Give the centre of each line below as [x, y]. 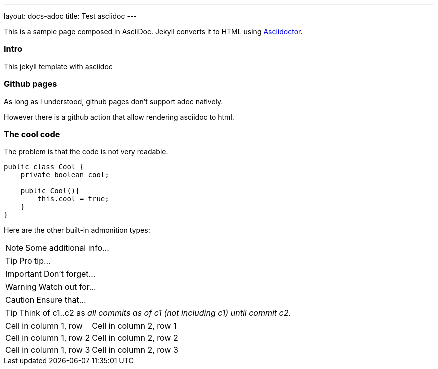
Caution [20, 300]
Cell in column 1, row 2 [48, 338]
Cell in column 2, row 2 [135, 338]
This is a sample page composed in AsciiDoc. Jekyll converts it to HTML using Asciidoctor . [153, 32]
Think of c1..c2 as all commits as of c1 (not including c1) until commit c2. [155, 313]
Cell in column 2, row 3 [135, 350]
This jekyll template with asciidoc [58, 66]
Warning [21, 287]
